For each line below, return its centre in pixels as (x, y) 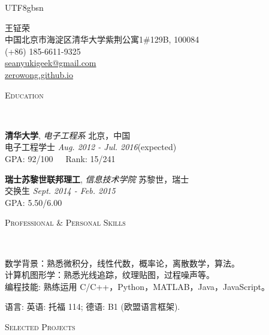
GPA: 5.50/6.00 (34, 202)
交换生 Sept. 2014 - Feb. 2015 (60, 191)
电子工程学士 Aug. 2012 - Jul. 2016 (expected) (91, 147)
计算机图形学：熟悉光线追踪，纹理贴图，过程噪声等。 (110, 275)
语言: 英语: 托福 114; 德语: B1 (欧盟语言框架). (93, 306)
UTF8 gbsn (24, 7)
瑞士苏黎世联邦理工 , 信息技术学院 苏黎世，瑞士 (97, 179)
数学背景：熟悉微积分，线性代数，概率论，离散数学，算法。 (122, 263)
